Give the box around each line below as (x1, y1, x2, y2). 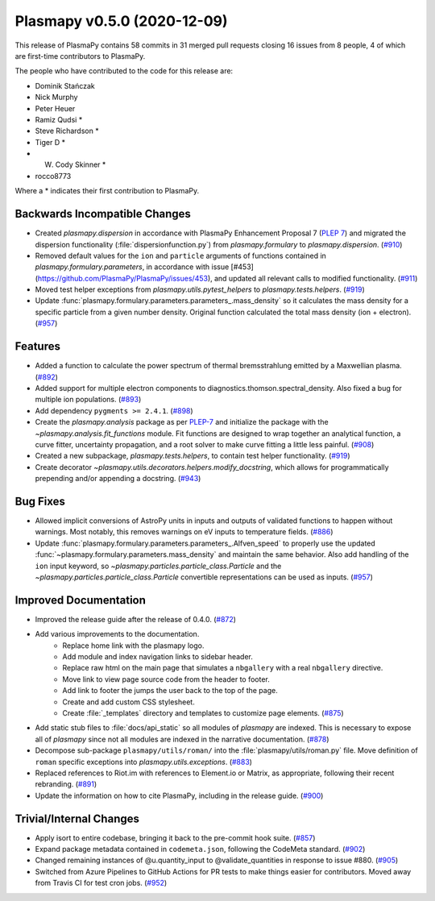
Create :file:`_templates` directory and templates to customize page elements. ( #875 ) (62, 708, 344, 717)
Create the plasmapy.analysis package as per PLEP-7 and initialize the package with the (35, 417, 329, 427)
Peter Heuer (35, 103, 76, 113)
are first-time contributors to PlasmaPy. (14, 51, 146, 60)
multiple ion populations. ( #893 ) (35, 395, 142, 405)
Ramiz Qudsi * (35, 114, 83, 124)
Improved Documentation (14, 593, 147, 607)
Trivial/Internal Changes (14, 812, 140, 825)
